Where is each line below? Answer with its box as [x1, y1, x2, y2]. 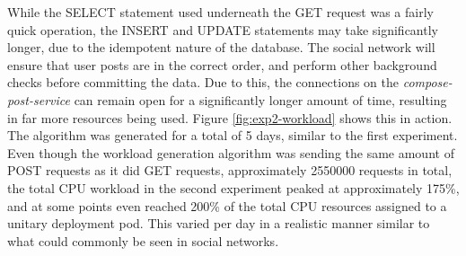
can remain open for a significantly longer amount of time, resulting [74, 90, 447, 109]
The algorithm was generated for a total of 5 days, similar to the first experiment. [7, 126, 458, 145]
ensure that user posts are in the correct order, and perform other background [7, 55, 437, 74]
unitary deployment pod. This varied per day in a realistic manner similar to [7, 214, 430, 233]
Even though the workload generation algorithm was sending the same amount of [7, 143, 454, 162]
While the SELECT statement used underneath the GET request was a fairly [7, 3, 434, 21]
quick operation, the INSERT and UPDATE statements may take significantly [7, 20, 438, 39]
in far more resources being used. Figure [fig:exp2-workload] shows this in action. [7, 108, 453, 127]
